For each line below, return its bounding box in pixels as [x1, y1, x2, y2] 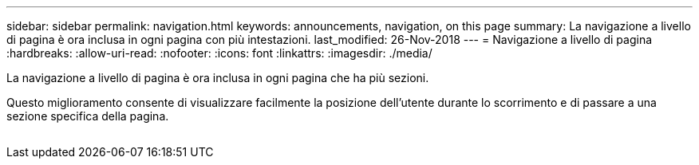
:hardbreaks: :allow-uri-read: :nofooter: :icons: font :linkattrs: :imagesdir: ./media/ [6, 46, 432, 60]
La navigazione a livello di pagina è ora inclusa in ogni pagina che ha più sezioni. [6, 71, 429, 84]
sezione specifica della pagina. [6, 109, 169, 123]
